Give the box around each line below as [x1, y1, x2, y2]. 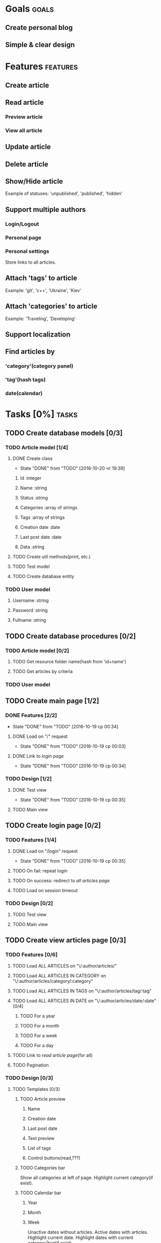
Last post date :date [20, 534, 62, 540]
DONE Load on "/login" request [12, 848, 78, 854]
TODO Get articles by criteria [12, 668, 73, 674]
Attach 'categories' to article [5, 302, 97, 311]
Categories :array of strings [20, 504, 78, 510]
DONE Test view [12, 787, 47, 793]
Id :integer [20, 475, 42, 481]
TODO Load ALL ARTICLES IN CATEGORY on [12, 972, 106, 979]
